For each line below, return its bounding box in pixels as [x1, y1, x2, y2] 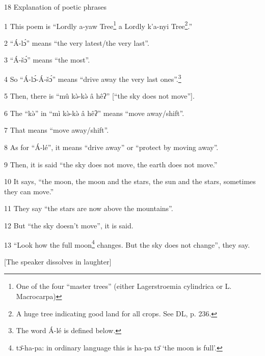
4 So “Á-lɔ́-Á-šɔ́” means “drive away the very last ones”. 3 [4, 72, 181, 84]
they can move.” [4, 186, 54, 196]
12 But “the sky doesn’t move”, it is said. [4, 220, 134, 231]
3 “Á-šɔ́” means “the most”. [4, 54, 90, 65]
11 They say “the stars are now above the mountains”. [4, 203, 173, 214]
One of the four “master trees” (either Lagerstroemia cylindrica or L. [16, 281, 232, 291]
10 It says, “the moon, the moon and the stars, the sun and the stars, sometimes [4, 176, 256, 187]
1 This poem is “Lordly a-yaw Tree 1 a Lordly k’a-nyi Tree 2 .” [4, 19, 192, 31]
